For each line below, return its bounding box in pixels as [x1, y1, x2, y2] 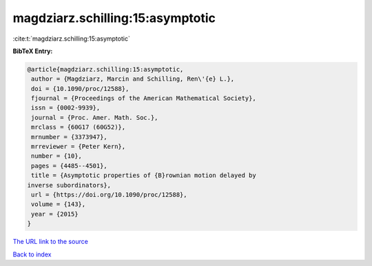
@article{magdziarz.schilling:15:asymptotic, [27, 65, 184, 73]
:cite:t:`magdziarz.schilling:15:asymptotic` [12, 34, 130, 43]
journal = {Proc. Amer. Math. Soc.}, [31, 114, 158, 121]
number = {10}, [31, 152, 83, 160]
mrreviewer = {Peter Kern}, [31, 143, 126, 151]
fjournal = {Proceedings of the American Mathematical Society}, [31, 94, 256, 103]
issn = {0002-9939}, [31, 104, 101, 112]
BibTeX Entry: [12, 47, 53, 55]
